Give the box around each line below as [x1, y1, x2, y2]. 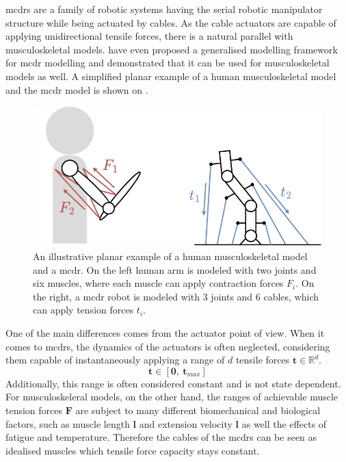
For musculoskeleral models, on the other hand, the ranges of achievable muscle [5, 389, 338, 404]
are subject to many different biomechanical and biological [75, 403, 321, 417]
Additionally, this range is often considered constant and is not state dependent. [5, 376, 341, 390]
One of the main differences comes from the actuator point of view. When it [5, 326, 325, 340]
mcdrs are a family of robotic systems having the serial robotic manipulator [5, 2, 323, 16]
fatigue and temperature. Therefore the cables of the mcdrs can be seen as [5, 430, 317, 444]
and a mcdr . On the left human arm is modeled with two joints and [33, 262, 317, 277]
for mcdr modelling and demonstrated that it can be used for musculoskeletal [5, 55, 330, 70]
